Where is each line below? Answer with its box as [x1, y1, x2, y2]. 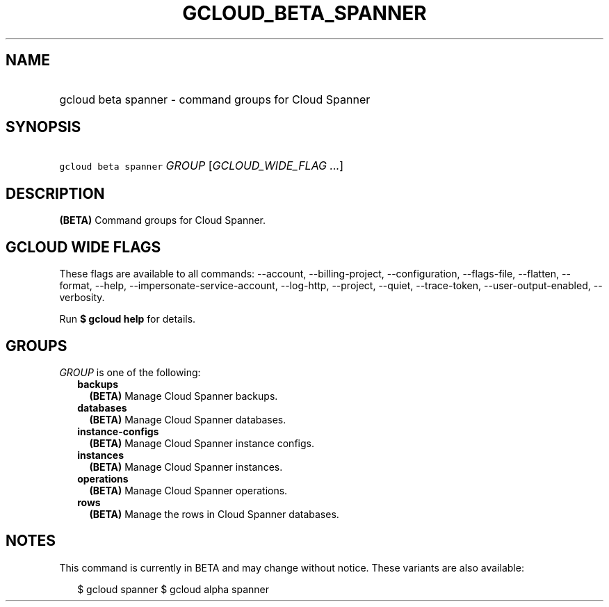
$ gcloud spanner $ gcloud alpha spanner [77, 583, 270, 595]
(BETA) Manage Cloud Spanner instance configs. [89, 437, 314, 449]
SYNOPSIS [6, 118, 81, 136]
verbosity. [59, 291, 105, 304]
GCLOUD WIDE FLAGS [6, 238, 161, 256]
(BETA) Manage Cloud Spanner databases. [89, 413, 286, 426]
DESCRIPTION [6, 184, 105, 202]
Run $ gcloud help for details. [59, 313, 196, 325]
